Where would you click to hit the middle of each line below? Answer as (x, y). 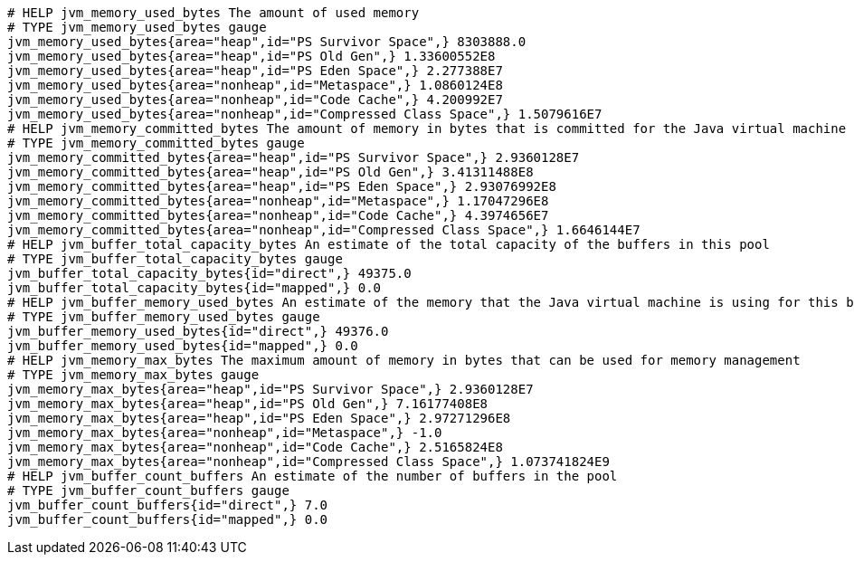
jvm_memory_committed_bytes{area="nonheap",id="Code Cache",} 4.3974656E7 (278, 215)
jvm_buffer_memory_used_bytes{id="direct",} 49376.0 (198, 331)
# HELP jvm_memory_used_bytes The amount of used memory (213, 13)
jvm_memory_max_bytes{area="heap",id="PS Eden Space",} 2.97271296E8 (259, 418)
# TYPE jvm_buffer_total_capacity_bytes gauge (175, 259)
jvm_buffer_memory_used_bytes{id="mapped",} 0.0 (183, 346)
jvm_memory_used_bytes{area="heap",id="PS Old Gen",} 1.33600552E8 (251, 56)
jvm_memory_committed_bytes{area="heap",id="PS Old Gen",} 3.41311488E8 (270, 172)
